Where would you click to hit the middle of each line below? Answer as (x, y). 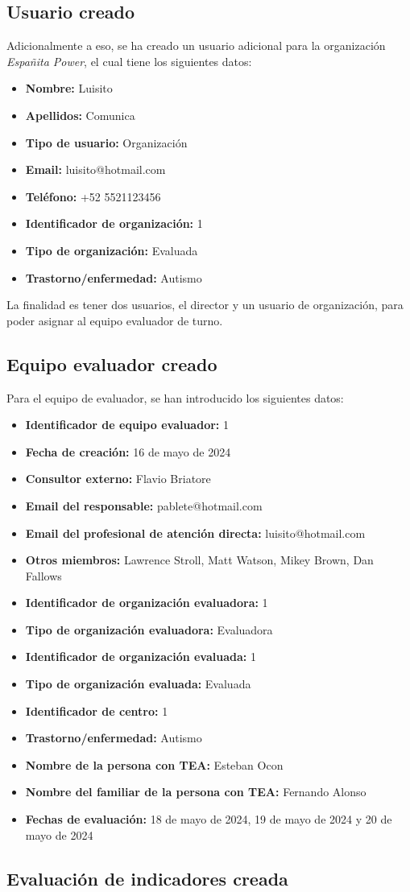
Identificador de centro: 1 (97, 710)
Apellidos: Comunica (80, 115)
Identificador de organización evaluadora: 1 (147, 603)
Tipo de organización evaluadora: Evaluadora (149, 629)
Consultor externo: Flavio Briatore (118, 479)
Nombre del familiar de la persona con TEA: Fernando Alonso (196, 792)
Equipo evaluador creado (112, 363)
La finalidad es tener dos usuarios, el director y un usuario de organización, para (205, 305)
